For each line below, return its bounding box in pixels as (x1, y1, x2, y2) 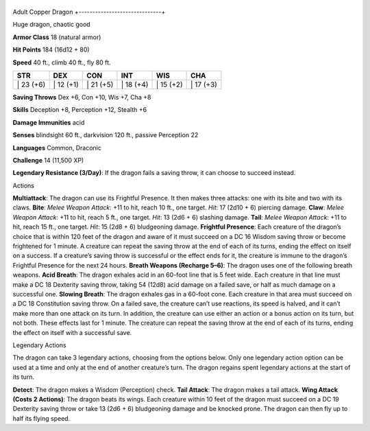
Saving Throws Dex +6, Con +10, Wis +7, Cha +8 (12, 93, 151, 101)
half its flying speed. (12, 414, 71, 422)
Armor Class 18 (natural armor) (12, 33, 101, 41)
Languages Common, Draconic (12, 143, 102, 152)
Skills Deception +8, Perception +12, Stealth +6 (12, 106, 147, 114)
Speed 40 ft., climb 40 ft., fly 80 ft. (12, 58, 111, 67)
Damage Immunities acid (12, 118, 85, 126)
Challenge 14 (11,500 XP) (12, 156, 84, 164)
